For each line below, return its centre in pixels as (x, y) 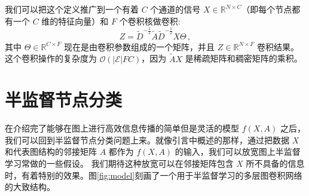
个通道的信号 (175, 9)
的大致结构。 (30, 187)
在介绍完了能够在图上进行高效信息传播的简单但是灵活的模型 (122, 128)
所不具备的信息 (275, 163)
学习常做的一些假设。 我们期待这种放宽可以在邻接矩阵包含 (119, 163)
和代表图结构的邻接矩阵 (51, 151)
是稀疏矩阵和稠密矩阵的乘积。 (244, 58)
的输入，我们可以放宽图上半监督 (238, 151)
